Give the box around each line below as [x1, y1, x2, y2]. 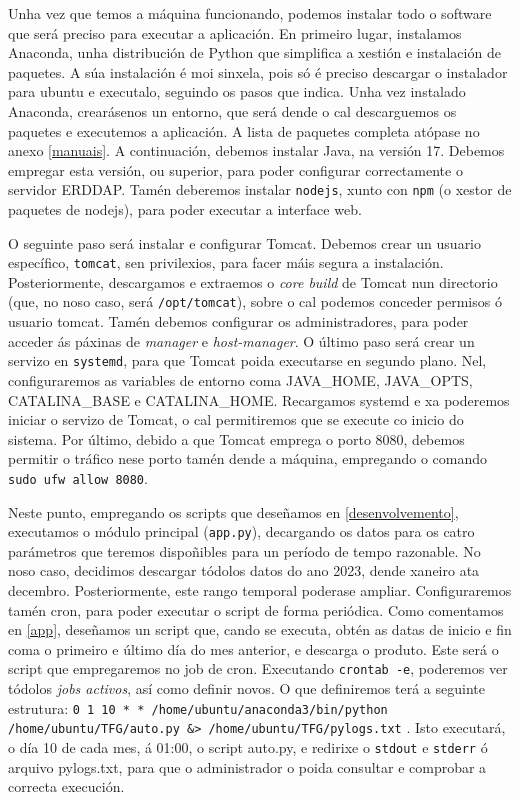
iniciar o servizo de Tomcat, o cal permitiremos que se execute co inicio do [8, 409, 464, 430]
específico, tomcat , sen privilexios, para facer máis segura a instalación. [8, 252, 444, 273]
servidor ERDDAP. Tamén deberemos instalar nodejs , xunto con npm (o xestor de [8, 179, 512, 200]
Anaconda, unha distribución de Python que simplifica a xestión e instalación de [8, 42, 501, 63]
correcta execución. [8, 776, 125, 797]
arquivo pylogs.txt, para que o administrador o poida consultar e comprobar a [8, 756, 487, 777]
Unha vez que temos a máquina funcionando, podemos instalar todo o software [8, 3, 492, 23]
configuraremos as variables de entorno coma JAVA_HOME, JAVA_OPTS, [8, 369, 473, 390]
